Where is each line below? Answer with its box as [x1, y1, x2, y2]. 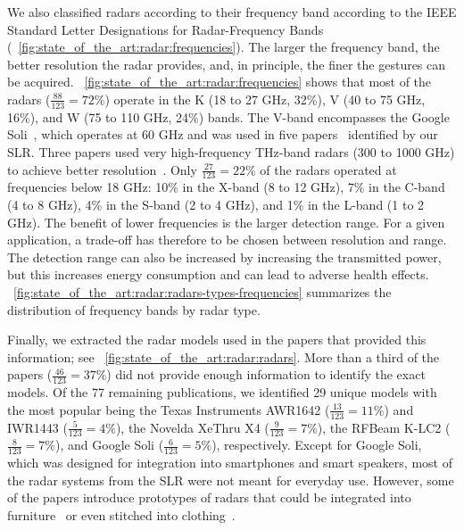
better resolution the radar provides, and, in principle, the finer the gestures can [7, 54, 446, 73]
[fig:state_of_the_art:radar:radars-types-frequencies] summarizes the [13, 282, 392, 301]
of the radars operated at [260, 160, 397, 178]
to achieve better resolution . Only [7, 160, 197, 178]
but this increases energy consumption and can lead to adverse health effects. [7, 265, 429, 284]
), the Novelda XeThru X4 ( [115, 418, 269, 436]
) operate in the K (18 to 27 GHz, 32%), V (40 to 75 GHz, [104, 89, 426, 108]
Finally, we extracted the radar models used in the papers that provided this [7, 330, 427, 349]
